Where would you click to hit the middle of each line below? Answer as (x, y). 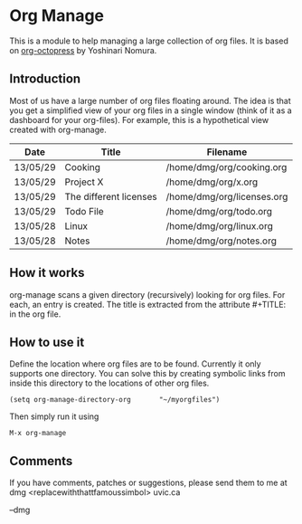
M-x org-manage (38, 433)
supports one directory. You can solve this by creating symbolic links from (147, 374)
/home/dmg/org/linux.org (220, 225)
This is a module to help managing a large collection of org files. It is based (149, 41)
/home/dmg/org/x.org (212, 182)
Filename (227, 152)
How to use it (47, 342)
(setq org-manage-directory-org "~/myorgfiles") (115, 400)
